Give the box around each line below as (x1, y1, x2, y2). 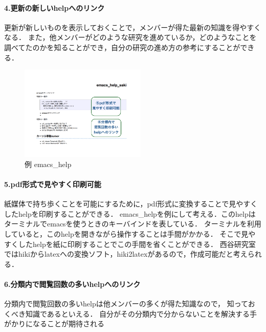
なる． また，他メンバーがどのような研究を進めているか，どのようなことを (4, 32, 257, 43)
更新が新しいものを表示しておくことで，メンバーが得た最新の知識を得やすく (4, 22, 261, 32)
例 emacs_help (25, 158, 72, 169)
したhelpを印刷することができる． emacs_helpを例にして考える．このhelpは (4, 208, 256, 219)
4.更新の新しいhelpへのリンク (4, 2, 105, 13)
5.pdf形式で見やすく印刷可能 (4, 178, 101, 189)
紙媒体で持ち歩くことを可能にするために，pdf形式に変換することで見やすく (4, 198, 258, 209)
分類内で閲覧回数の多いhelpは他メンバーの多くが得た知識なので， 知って (4, 298, 248, 309)
